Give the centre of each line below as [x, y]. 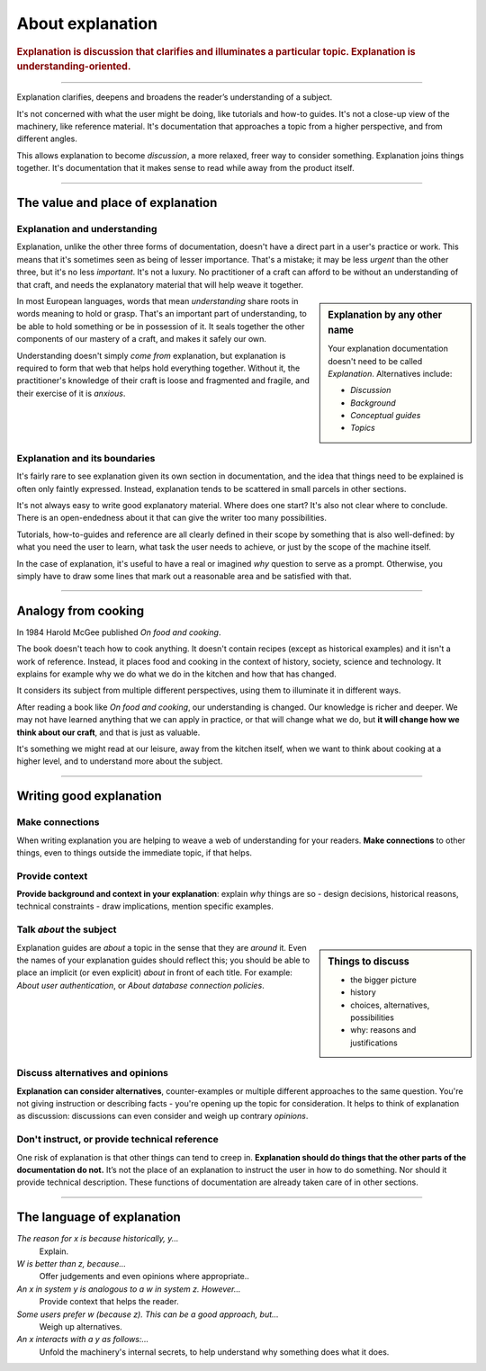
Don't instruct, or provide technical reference [118, 1140]
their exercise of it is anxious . [71, 393]
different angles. [47, 139]
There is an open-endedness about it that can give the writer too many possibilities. [172, 518]
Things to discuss [369, 961]
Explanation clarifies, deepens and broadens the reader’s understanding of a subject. [175, 97]
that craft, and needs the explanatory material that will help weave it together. [160, 284]
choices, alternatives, [390, 1005]
